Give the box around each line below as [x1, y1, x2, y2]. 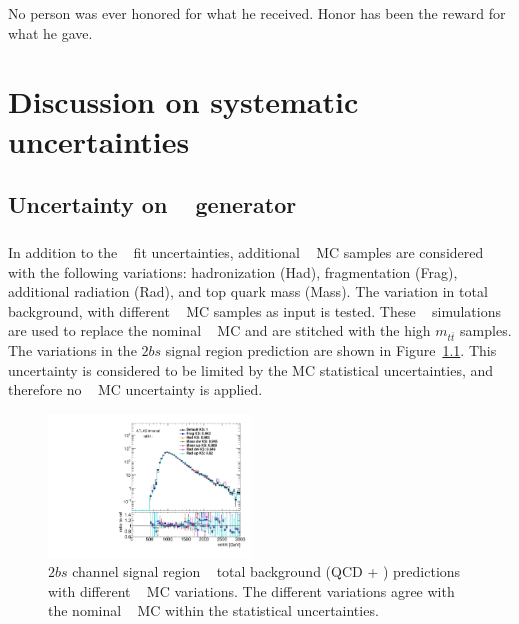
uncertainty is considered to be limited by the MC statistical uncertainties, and [8, 359, 494, 380]
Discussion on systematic [8, 81, 359, 122]
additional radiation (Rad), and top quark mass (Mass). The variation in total [8, 281, 488, 302]
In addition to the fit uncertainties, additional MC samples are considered [8, 241, 484, 262]
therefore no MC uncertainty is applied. [8, 379, 263, 400]
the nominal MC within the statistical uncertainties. [48, 600, 379, 621]
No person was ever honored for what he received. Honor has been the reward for [8, 3, 506, 23]
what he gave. [8, 22, 93, 43]
